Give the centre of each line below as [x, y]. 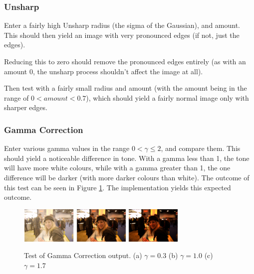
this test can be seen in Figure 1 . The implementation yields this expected [118, 187]
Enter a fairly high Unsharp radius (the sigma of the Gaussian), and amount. [122, 25]
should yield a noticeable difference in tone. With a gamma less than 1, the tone [127, 158]
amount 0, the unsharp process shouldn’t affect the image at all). [104, 71]
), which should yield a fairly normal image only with [167, 97]
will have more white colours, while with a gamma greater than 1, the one [117, 168]
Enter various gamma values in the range [67, 148]
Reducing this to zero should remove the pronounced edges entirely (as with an [125, 61]
